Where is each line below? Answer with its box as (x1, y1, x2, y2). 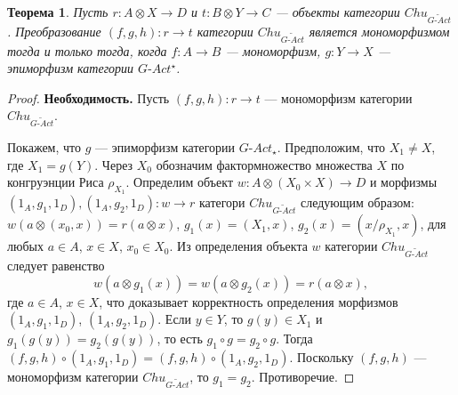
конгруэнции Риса (7, 173, 104, 191)
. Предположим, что (277, 138, 386, 157)
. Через (94, 155, 133, 173)
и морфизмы (369, 173, 438, 191)
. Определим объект (125, 173, 234, 191)
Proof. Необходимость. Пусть (7, 88, 170, 107)
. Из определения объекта (169, 237, 308, 255)
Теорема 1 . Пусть (7, 3, 108, 20)
